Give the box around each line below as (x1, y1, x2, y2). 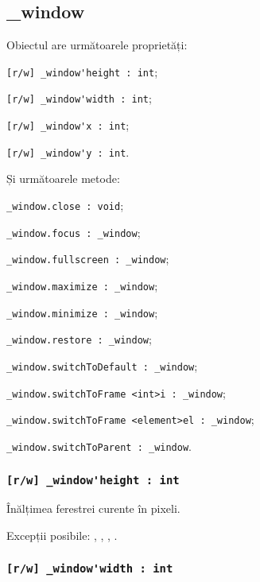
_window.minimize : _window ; (6, 304, 158, 320)
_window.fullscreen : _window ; (6, 250, 169, 267)
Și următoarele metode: (6, 170, 120, 187)
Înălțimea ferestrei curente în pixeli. (6, 500, 180, 517)
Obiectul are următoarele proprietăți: (6, 37, 188, 53)
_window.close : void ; (6, 197, 124, 214)
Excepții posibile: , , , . (6, 526, 118, 543)
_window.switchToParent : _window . (6, 437, 192, 454)
